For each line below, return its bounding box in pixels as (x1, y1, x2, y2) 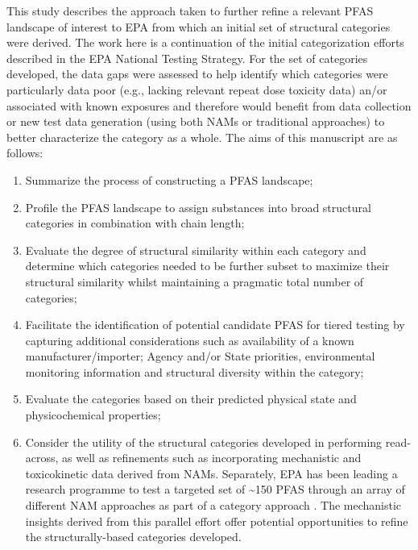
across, (25, 449, 59, 466)
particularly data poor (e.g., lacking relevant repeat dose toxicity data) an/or (6, 81, 387, 98)
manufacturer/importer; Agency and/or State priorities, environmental (25, 348, 375, 365)
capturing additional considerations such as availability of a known (25, 331, 354, 348)
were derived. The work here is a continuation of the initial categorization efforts (6, 34, 404, 51)
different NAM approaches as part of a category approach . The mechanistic (25, 497, 402, 514)
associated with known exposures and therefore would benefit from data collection (6, 97, 412, 114)
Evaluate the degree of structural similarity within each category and (25, 241, 366, 258)
